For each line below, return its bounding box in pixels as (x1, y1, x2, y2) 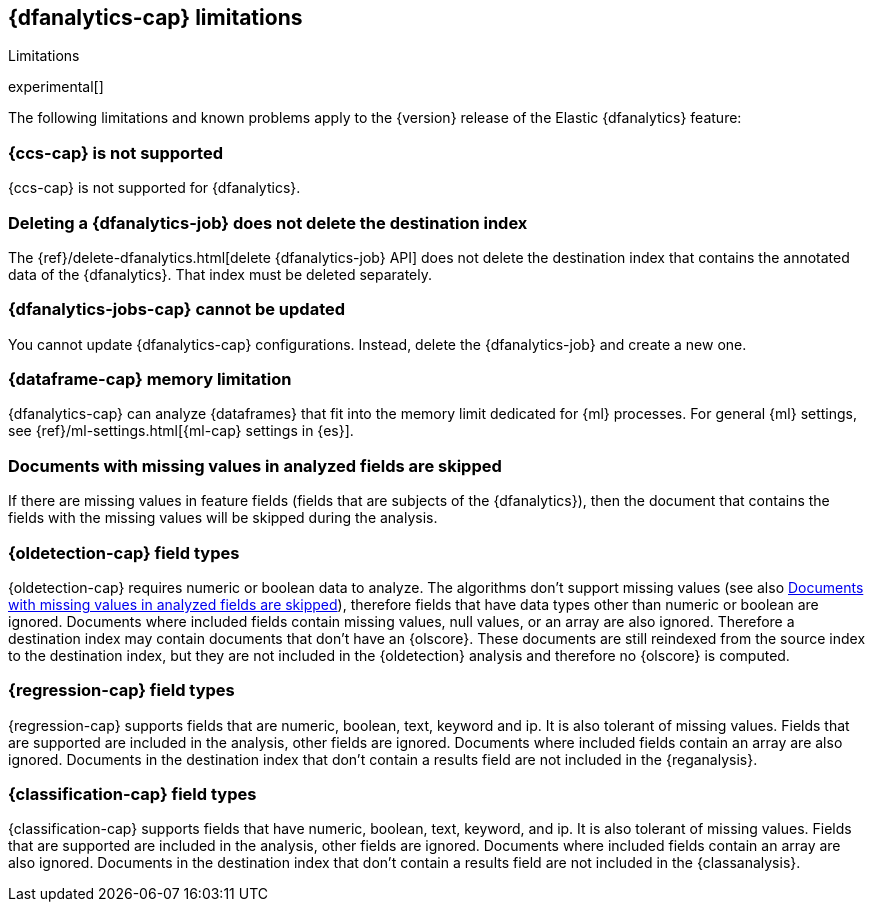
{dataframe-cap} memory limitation (8, 369, 292, 390)
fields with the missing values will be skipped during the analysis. (8, 509, 438, 527)
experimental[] (8, 78, 104, 96)
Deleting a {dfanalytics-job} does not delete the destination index (8, 212, 528, 233)
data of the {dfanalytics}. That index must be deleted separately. (8, 265, 433, 283)
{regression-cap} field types (8, 680, 235, 701)
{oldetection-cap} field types (8, 542, 240, 563)
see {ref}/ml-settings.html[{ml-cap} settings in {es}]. (8, 422, 354, 440)
